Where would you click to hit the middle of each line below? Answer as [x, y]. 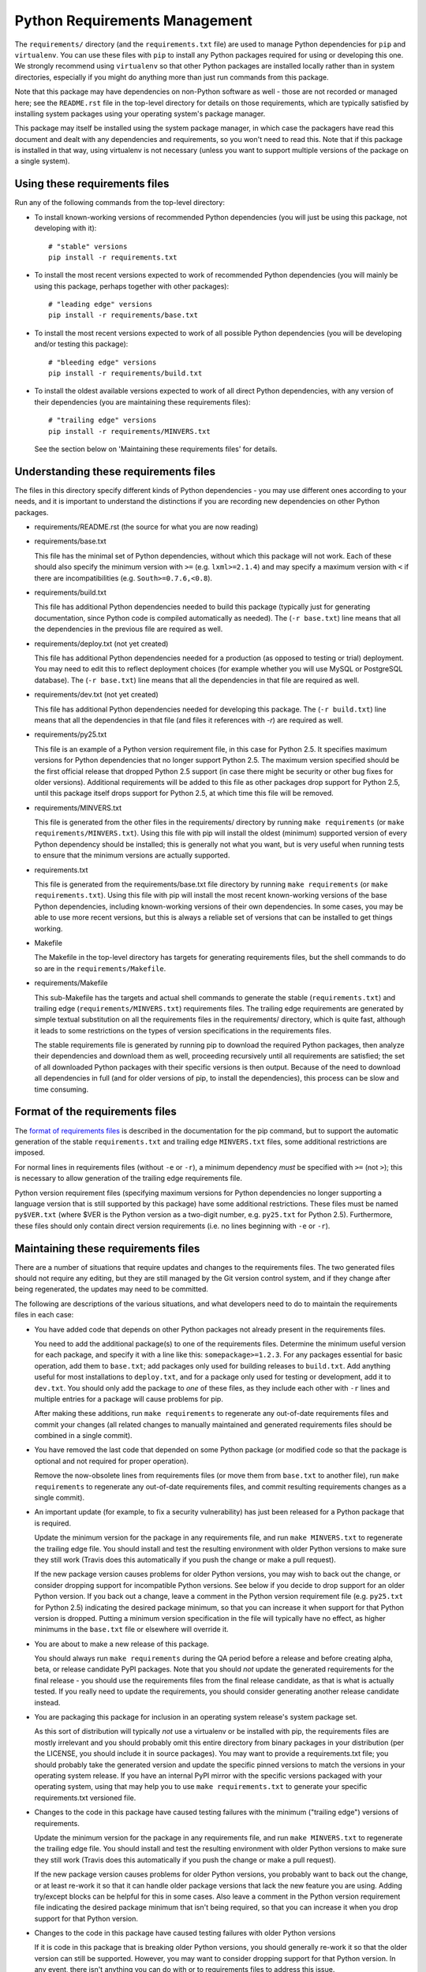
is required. [52, 1523]
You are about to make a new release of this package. [121, 1644]
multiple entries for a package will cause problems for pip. [129, 1399]
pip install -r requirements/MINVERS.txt [129, 431]
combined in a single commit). [84, 1436]
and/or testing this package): [81, 344]
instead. [47, 1702]
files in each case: [44, 1315]
